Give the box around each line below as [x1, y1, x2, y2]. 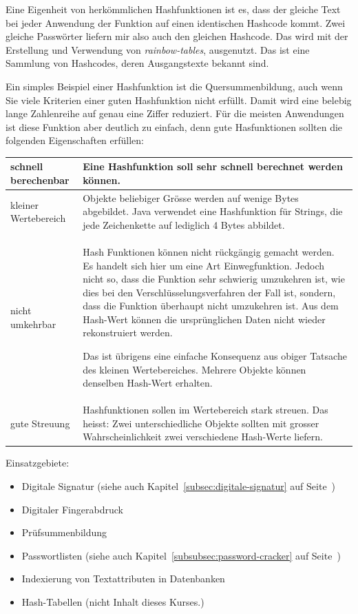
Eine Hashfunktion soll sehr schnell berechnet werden [83, 159, 343, 174]
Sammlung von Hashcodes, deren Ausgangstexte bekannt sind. [6, 56, 269, 70]
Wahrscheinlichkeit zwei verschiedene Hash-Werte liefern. [83, 429, 323, 444]
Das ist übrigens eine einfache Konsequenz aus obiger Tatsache [83, 349, 347, 363]
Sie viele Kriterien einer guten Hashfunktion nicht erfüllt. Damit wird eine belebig [6, 92, 352, 107]
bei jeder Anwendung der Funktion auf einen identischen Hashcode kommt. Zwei [6, 15, 346, 30]
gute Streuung [10, 416, 70, 430]
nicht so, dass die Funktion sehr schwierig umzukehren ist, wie [83, 272, 345, 286]
